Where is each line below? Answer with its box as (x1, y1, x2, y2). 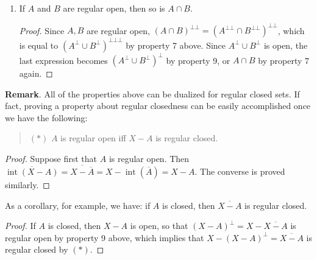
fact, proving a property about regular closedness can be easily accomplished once (5, 99, 311, 112)
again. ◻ (19, 67, 53, 80)
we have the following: (5, 111, 88, 124)
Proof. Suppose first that (5, 152, 98, 165)
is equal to (19, 38, 59, 51)
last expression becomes (19, 54, 108, 66)
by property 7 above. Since (126, 38, 226, 51)
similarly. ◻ (5, 178, 50, 191)
